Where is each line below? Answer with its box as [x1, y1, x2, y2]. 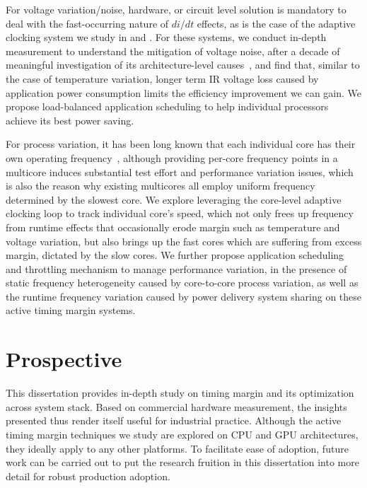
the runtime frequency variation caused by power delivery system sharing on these [6, 289, 362, 303]
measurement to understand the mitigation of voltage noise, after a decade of [6, 43, 340, 58]
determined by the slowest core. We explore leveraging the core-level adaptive [6, 192, 342, 207]
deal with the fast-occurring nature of [6, 16, 169, 30]
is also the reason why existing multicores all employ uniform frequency [6, 178, 315, 193]
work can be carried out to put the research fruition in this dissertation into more [6, 455, 359, 470]
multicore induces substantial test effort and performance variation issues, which [6, 164, 354, 179]
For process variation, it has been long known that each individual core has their [6, 136, 356, 151]
